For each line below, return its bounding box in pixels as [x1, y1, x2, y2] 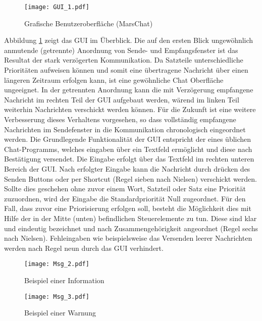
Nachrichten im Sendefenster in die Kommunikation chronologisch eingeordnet [4, 124, 246, 134]
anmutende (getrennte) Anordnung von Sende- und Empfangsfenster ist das [4, 44, 238, 55]
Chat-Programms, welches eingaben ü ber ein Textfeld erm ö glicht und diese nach [4, 143, 252, 154]
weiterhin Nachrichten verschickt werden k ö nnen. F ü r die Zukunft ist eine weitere [4, 104, 256, 115]
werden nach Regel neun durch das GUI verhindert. [4, 242, 164, 253]
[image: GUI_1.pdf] [24, 4, 89, 11]
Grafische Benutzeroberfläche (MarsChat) [24, 18, 153, 28]
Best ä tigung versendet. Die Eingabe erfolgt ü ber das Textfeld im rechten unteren [4, 153, 254, 164]
